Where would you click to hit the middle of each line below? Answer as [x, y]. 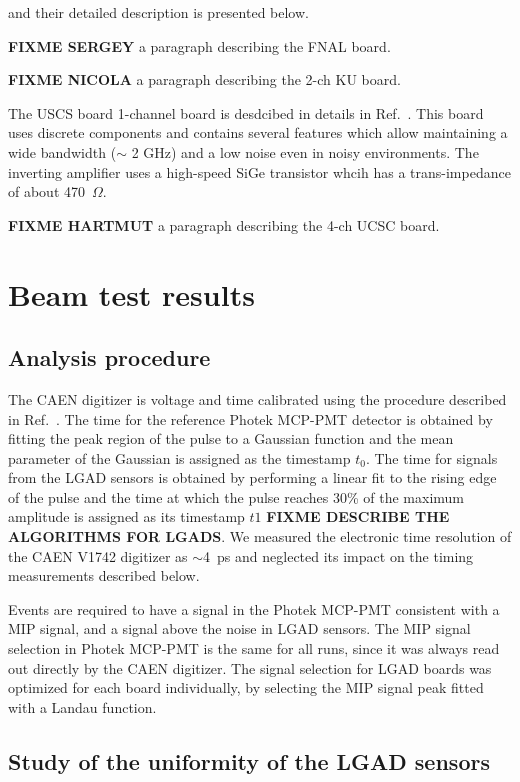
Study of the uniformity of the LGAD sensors [249, 760]
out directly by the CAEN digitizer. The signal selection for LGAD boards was [250, 667]
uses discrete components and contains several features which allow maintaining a [258, 132]
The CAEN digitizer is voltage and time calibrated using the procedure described [257, 398]
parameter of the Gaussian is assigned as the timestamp [179, 457]
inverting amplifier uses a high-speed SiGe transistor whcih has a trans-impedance [259, 171]
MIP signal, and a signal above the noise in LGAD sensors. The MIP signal [239, 628]
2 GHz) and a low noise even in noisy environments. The [305, 151]
